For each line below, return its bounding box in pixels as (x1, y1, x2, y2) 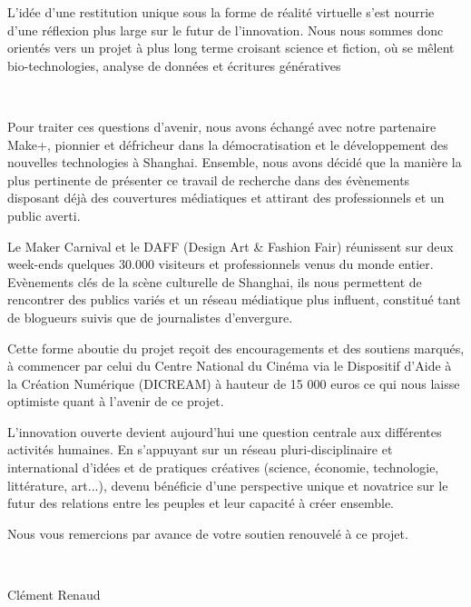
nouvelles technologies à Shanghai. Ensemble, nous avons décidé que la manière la (7, 153, 462, 172)
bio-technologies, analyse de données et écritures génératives (7, 55, 341, 75)
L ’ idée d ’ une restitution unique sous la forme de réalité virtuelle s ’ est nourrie (7, 3, 435, 21)
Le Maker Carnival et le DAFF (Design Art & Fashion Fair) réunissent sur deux (7, 236, 454, 255)
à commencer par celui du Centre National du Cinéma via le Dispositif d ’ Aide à (7, 356, 452, 375)
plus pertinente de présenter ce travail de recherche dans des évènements (7, 170, 410, 189)
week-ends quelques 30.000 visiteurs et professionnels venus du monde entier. (7, 254, 434, 274)
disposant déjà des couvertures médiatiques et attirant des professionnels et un (7, 188, 445, 207)
